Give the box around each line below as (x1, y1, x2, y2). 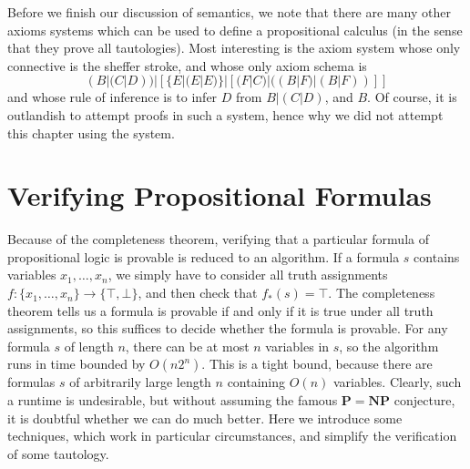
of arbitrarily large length (69, 372, 211, 392)
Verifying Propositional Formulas (7, 177, 432, 214)
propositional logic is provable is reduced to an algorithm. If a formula (7, 247, 400, 266)
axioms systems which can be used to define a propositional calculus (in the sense (7, 20, 463, 39)
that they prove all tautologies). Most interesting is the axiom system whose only (7, 38, 461, 57)
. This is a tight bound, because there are (201, 354, 433, 373)
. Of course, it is (367, 87, 457, 107)
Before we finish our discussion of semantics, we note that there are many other (7, 3, 451, 21)
